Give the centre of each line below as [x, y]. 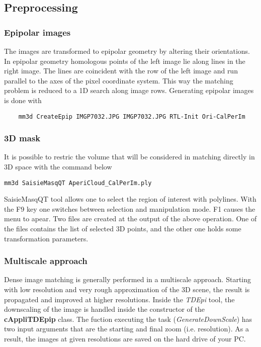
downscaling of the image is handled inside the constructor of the [104, 309]
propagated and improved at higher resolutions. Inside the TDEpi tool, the [119, 299]
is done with [23, 100]
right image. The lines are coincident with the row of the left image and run [121, 71]
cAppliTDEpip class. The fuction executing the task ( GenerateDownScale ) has [128, 319]
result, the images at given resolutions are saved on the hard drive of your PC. [125, 339]
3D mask [22, 138]
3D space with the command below [58, 167]
